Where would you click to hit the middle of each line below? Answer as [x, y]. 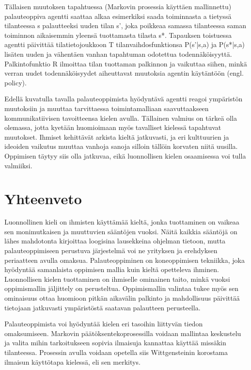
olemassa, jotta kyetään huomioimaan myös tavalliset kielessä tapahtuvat [113, 127]
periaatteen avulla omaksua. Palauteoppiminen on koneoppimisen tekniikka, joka [125, 260]
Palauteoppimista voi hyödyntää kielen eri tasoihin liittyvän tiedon [104, 324]
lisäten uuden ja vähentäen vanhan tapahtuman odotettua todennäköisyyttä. [118, 54]
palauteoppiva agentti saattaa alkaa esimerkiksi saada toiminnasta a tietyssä [118, 16]
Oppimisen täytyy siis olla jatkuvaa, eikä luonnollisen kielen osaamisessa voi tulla [125, 155]
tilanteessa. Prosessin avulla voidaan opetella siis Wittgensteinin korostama [116, 352]
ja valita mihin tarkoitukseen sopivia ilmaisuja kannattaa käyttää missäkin [115, 343]
